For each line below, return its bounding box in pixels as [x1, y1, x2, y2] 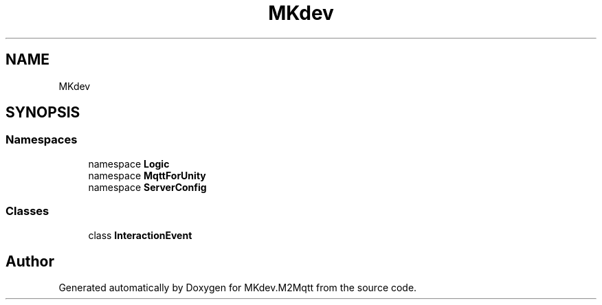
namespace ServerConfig [88, 181, 207, 193]
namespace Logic [88, 157, 170, 170]
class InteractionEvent [88, 229, 192, 241]
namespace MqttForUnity [88, 169, 206, 181]
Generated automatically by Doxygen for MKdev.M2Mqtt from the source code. [58, 282, 417, 294]
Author [5, 252, 54, 270]
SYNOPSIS [5, 104, 80, 122]
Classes [5, 204, 49, 218]
